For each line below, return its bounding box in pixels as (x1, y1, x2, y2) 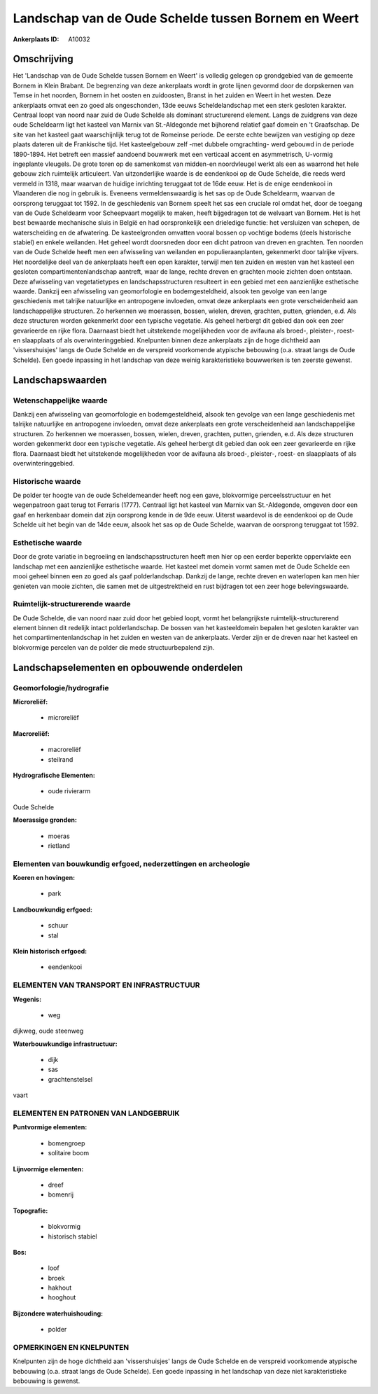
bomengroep (48, 1138, 85, 1148)
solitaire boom (48, 1149, 90, 1157)
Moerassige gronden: (13, 816, 77, 824)
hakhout (48, 1283, 72, 1292)
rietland (48, 841, 70, 850)
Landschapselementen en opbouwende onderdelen (13, 662, 243, 674)
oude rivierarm (48, 787, 91, 795)
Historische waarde (13, 476, 81, 486)
